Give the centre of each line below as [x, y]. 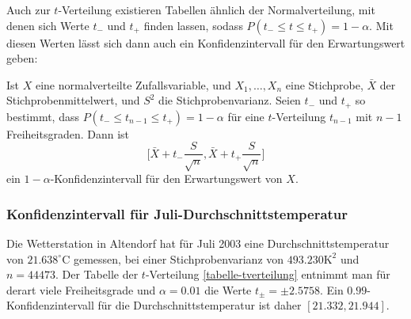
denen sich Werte [48, 25]
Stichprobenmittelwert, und [73, 100]
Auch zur [29, 9]
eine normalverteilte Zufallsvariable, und [133, 84]
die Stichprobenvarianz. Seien [230, 100]
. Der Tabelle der [97, 274]
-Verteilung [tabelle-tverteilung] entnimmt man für [268, 274]
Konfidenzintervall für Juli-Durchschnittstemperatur [177, 213]
